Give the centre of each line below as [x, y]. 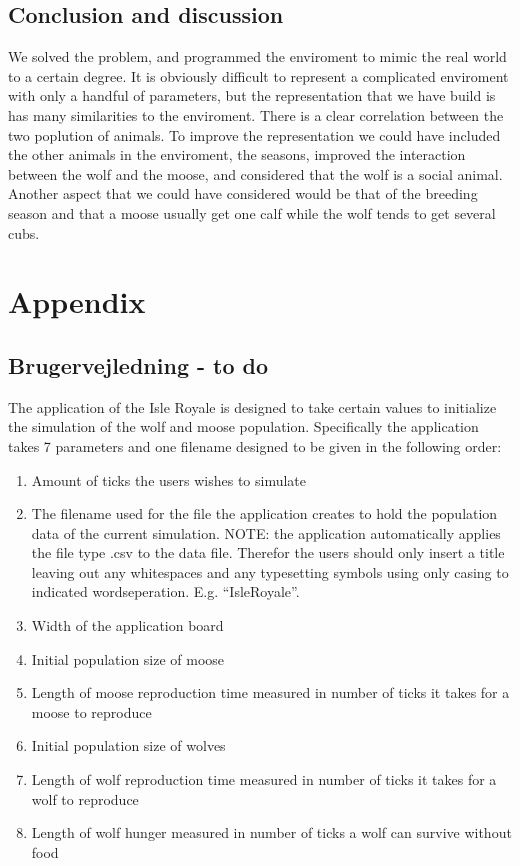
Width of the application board [127, 625]
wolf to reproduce [85, 798]
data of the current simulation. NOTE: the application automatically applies [266, 532]
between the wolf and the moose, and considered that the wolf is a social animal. [255, 173]
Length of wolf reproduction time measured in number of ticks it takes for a [264, 779]
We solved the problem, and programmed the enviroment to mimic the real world [257, 56]
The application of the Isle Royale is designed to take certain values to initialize [252, 406]
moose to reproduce [91, 711]
